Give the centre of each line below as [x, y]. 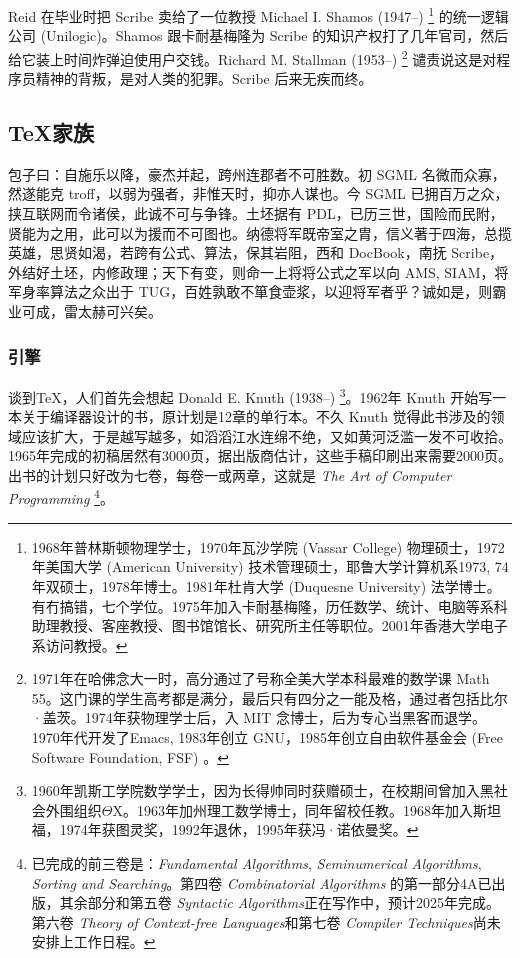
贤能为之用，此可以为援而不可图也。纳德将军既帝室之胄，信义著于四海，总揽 [260, 232]
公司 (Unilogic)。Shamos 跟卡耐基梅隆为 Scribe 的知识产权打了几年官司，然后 [258, 35]
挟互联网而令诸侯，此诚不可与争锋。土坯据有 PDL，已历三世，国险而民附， [256, 213]
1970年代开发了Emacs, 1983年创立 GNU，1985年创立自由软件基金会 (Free [267, 737]
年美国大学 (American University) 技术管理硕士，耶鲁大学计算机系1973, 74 [270, 566]
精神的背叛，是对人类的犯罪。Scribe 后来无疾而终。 [204, 78]
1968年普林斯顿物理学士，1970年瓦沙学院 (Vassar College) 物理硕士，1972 [268, 546]
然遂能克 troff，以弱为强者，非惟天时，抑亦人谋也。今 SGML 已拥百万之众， [258, 193]
